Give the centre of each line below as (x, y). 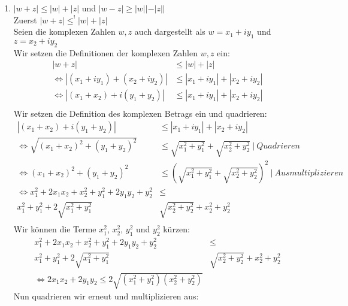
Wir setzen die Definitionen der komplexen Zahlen (105, 52)
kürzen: (176, 229)
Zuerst (25, 19)
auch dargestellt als (170, 31)
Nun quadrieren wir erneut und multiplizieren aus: (106, 296)
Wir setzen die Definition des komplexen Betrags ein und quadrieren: (140, 113)
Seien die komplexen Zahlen (64, 31)
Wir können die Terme (55, 229)
